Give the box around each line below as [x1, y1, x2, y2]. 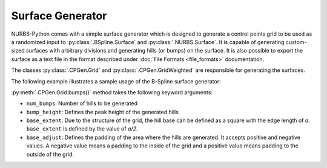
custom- [285, 38, 307, 45]
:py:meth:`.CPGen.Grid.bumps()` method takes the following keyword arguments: [11, 88, 213, 96]
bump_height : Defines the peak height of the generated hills [26, 108, 179, 115]
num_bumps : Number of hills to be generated [26, 100, 138, 107]
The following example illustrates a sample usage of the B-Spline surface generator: [11, 77, 221, 85]
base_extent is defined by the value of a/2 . [26, 125, 138, 132]
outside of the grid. [26, 150, 74, 158]
